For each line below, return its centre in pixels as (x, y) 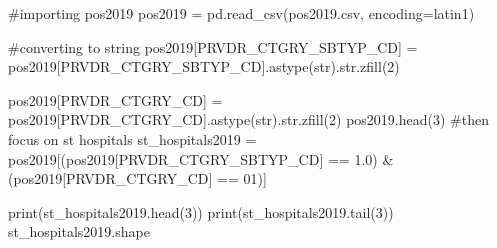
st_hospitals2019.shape (79, 231)
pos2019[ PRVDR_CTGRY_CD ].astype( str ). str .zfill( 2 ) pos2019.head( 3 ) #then (248, 119)
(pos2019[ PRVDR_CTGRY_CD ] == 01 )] (137, 178)
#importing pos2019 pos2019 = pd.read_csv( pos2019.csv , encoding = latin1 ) (241, 13)
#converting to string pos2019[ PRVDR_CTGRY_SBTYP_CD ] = (213, 46)
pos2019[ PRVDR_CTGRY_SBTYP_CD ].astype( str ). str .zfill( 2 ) (204, 66)
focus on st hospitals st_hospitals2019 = (132, 138)
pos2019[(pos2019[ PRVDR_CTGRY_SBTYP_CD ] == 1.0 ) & (201, 158)
